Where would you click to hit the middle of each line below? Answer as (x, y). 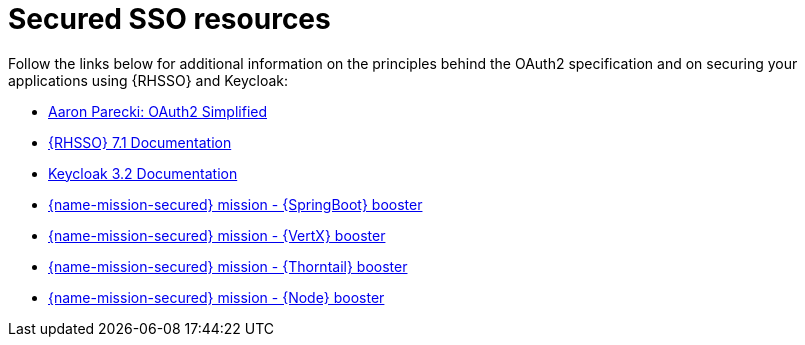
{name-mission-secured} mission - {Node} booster (216, 297)
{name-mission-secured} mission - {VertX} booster (217, 235)
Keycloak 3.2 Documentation (143, 173)
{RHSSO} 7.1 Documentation (140, 142)
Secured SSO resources (169, 19)
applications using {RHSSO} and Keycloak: (148, 80)
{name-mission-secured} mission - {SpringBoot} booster (235, 204)
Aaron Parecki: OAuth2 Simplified (158, 111)
